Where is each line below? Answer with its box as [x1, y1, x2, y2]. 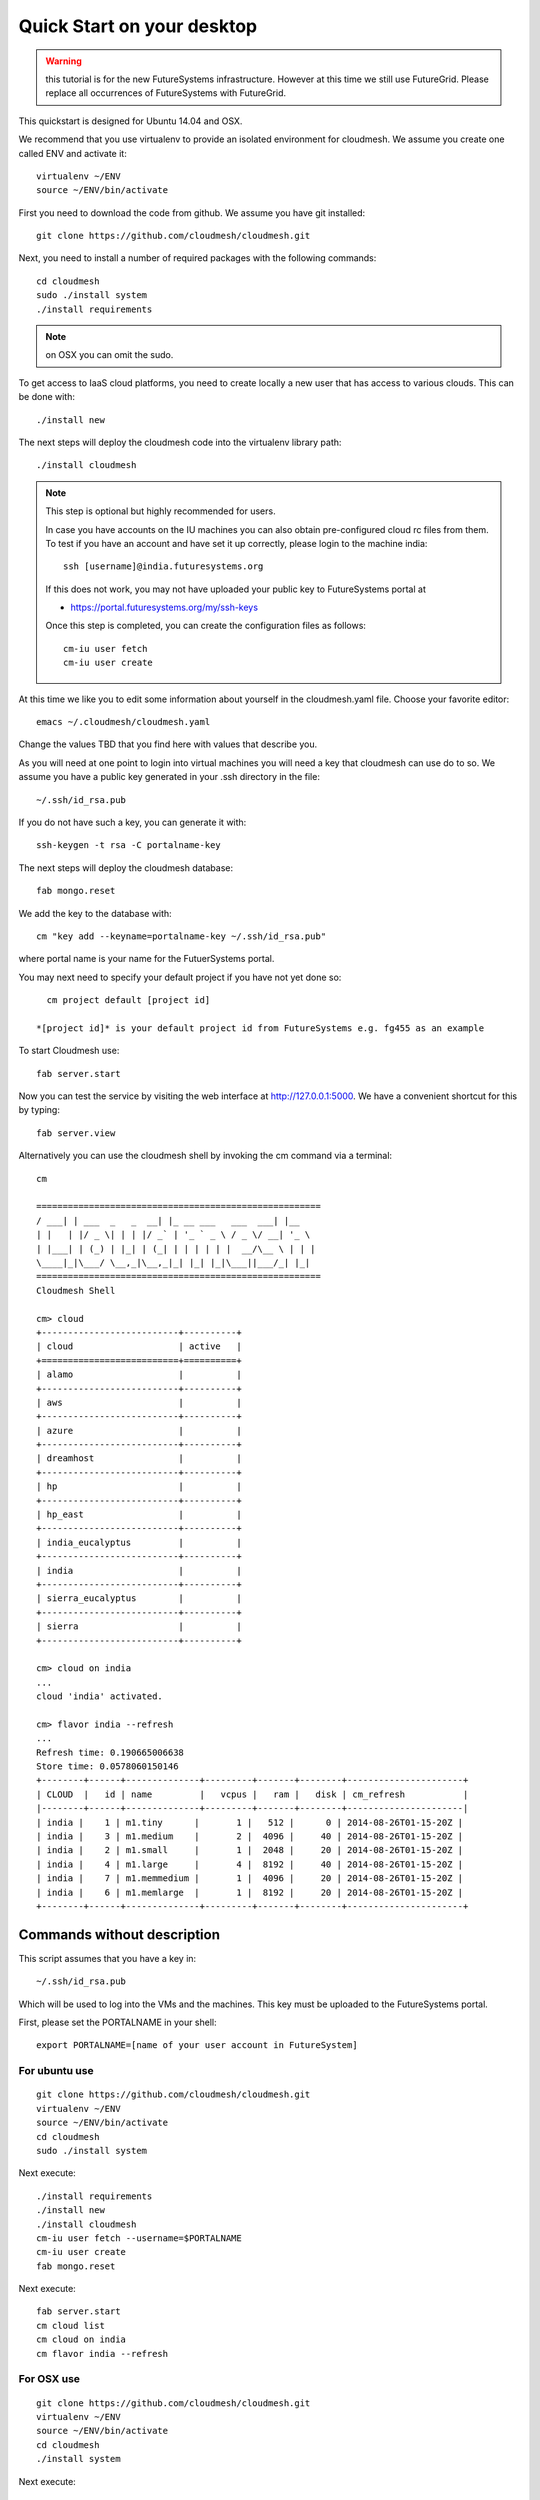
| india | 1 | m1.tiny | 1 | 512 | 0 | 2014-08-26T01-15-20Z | [36, 1816, 464, 1828]
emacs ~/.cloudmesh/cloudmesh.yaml [36, 716, 211, 728]
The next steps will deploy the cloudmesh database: [18, 861, 234, 874]
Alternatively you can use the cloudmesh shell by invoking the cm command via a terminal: [18, 1150, 393, 1162]
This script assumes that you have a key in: [18, 1952, 197, 1964]
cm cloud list [36, 2320, 105, 2331]
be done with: [18, 391, 75, 403]
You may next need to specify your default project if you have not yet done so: [18, 971, 342, 983]
